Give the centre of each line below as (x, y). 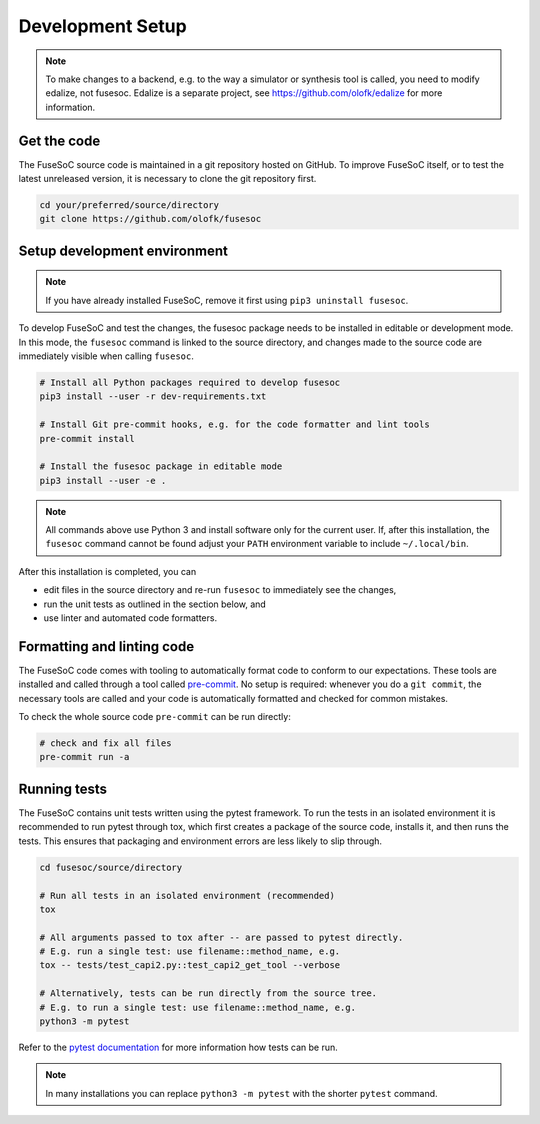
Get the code (59, 140)
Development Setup (102, 26)
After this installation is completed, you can (107, 571)
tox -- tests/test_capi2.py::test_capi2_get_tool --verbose (190, 965)
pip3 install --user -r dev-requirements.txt (153, 396)
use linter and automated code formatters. (130, 618)
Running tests (63, 788)
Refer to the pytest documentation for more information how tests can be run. (178, 1047)
